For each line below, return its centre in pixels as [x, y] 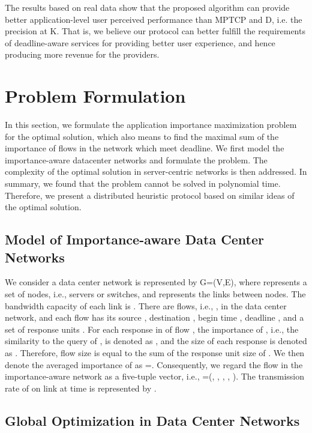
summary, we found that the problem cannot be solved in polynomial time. [143, 183]
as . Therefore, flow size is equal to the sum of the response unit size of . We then [155, 353]
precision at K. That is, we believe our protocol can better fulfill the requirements [155, 31]
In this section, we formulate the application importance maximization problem [151, 125]
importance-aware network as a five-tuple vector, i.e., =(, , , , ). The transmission [155, 376]
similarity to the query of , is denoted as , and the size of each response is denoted [156, 341]
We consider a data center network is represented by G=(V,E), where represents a [156, 282]
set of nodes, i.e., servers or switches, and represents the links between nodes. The [155, 294]
